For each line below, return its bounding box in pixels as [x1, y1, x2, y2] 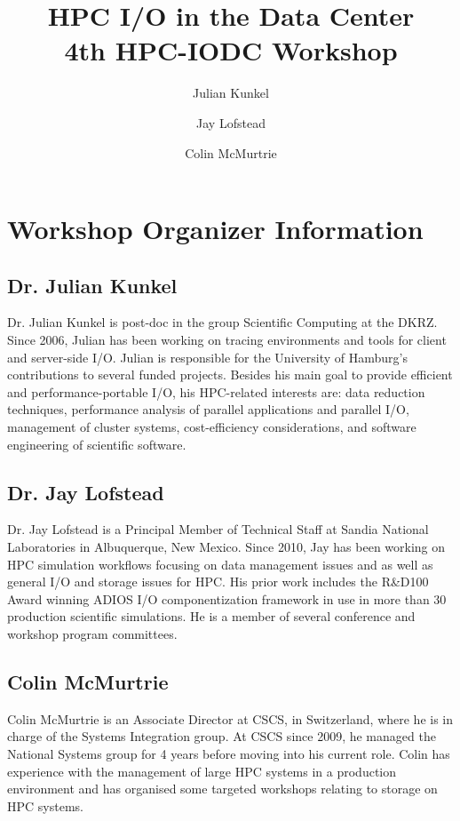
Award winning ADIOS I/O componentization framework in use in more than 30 [7, 589, 447, 608]
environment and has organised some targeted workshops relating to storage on [7, 779, 438, 798]
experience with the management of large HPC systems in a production [7, 761, 397, 780]
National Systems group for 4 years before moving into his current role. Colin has [7, 744, 450, 762]
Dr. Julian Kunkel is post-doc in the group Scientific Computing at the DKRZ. [7, 313, 438, 331]
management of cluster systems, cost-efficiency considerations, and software [7, 418, 416, 436]
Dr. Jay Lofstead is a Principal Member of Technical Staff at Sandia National [7, 520, 429, 538]
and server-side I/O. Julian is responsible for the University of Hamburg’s [7, 347, 408, 366]
